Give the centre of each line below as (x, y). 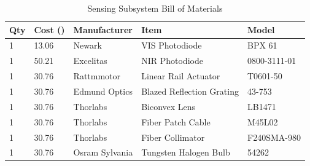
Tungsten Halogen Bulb (186, 152)
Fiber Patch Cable (176, 121)
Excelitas (90, 61)
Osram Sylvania (103, 152)
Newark (87, 45)
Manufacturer (103, 29)
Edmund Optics (103, 91)
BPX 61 (262, 45)
